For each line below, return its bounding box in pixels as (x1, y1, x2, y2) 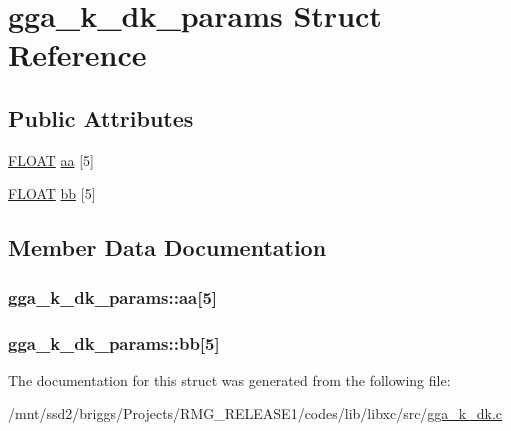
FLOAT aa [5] (8, 149, 94, 170)
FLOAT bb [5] (8, 183, 96, 204)
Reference (8, 34, 147, 75)
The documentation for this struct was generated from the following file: (8, 369, 451, 390)
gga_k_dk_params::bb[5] (8, 330, 220, 355)
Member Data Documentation (8, 232, 327, 263)
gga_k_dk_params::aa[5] (8, 284, 218, 309)
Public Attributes (8, 102, 194, 133)
